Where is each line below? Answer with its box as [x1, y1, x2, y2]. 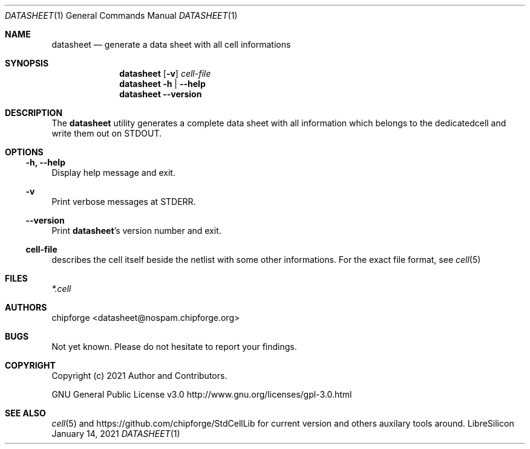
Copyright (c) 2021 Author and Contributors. [51, 370, 227, 381]
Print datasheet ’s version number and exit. [51, 225, 221, 236]
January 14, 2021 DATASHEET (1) [51, 428, 180, 439]
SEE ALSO [5, 408, 46, 418]
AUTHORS [5, 302, 47, 312]
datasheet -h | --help [119, 79, 206, 89]
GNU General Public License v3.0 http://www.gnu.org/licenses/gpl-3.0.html [51, 389, 352, 399]
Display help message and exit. [51, 167, 175, 178]
